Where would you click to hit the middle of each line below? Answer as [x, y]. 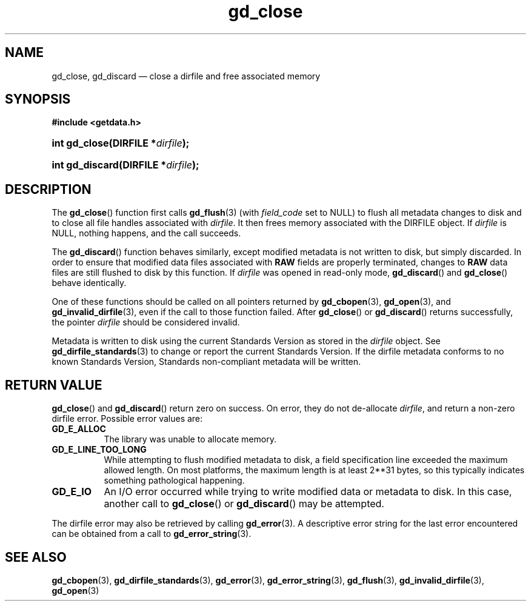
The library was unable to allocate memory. [190, 439]
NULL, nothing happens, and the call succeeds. [146, 233]
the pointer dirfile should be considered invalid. [146, 322]
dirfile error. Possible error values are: [127, 419]
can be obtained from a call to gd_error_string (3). [152, 534]
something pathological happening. [174, 481]
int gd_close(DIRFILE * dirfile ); [121, 143]
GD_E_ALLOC [79, 429]
